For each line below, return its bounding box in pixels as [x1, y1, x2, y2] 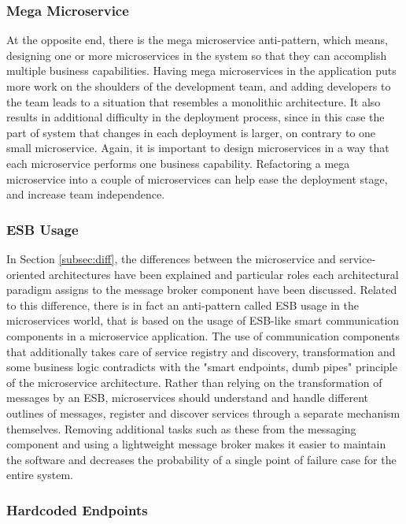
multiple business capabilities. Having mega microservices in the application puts [6, 62, 397, 79]
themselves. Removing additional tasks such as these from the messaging [6, 420, 356, 437]
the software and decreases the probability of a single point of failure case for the [6, 451, 397, 467]
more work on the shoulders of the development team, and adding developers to [6, 78, 391, 94]
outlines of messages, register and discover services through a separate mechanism [6, 404, 400, 421]
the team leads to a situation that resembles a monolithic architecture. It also [6, 93, 381, 110]
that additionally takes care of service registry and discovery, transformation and [6, 343, 396, 359]
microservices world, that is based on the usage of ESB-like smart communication [6, 312, 400, 329]
